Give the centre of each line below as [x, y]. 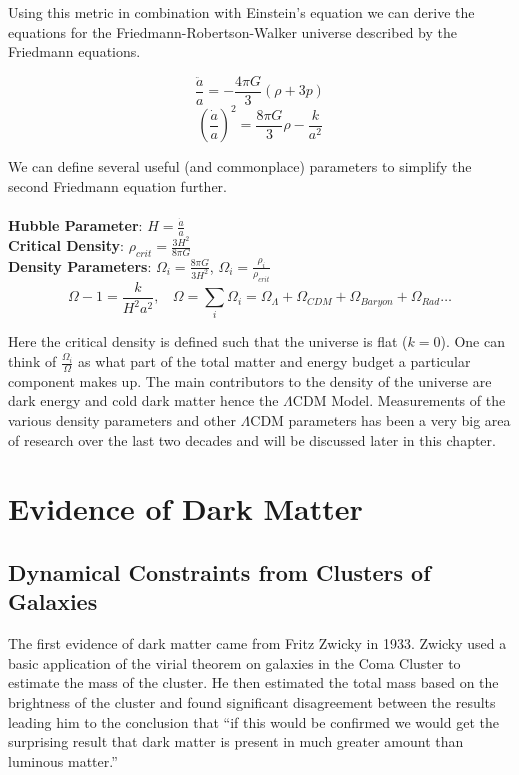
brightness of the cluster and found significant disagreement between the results [252, 701]
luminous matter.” [63, 760]
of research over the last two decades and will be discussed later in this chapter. [252, 439]
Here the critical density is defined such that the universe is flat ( [208, 341]
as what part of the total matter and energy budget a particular [274, 361]
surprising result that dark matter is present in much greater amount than [236, 741]
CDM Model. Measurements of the [399, 400]
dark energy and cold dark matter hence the [143, 400]
